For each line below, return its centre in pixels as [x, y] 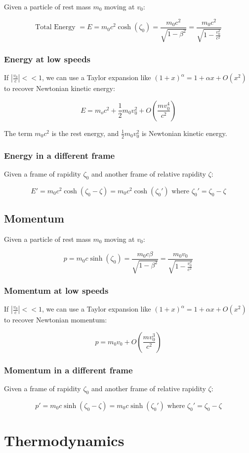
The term [18, 133]
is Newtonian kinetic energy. [184, 133]
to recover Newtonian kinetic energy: [60, 88]
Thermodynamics [64, 440]
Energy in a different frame [60, 155]
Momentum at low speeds [56, 290]
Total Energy [55, 27]
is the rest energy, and [85, 133]
